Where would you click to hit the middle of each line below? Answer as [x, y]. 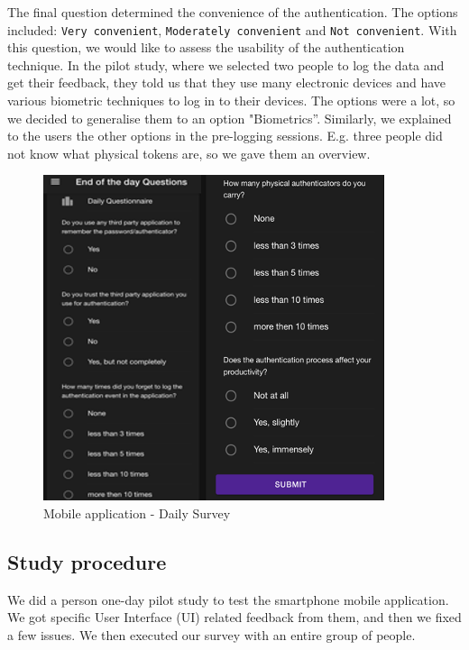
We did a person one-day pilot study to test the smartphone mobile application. [228, 599]
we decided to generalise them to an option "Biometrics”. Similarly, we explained [230, 118]
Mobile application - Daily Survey [137, 513]
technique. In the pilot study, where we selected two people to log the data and [226, 64]
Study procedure [87, 561]
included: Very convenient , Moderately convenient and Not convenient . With [232, 29]
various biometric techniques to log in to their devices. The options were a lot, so [231, 101]
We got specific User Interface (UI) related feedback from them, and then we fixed [234, 617]
